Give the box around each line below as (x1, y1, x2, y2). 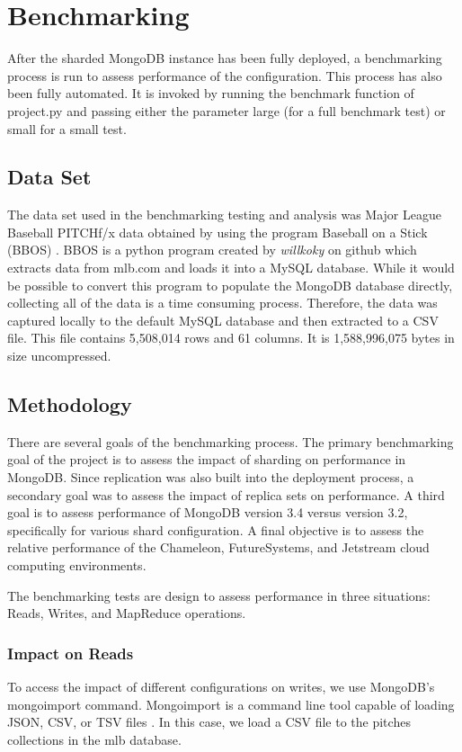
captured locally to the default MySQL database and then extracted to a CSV (7, 310, 439, 329)
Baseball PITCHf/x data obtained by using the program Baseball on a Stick (7, 222, 428, 241)
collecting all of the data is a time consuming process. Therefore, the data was (7, 293, 438, 312)
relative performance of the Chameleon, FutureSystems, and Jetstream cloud (7, 538, 430, 557)
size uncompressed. (7, 346, 111, 365)
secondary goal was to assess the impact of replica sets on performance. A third (7, 485, 445, 504)
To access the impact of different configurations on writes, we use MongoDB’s (7, 677, 435, 695)
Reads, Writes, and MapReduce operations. (7, 604, 246, 622)
